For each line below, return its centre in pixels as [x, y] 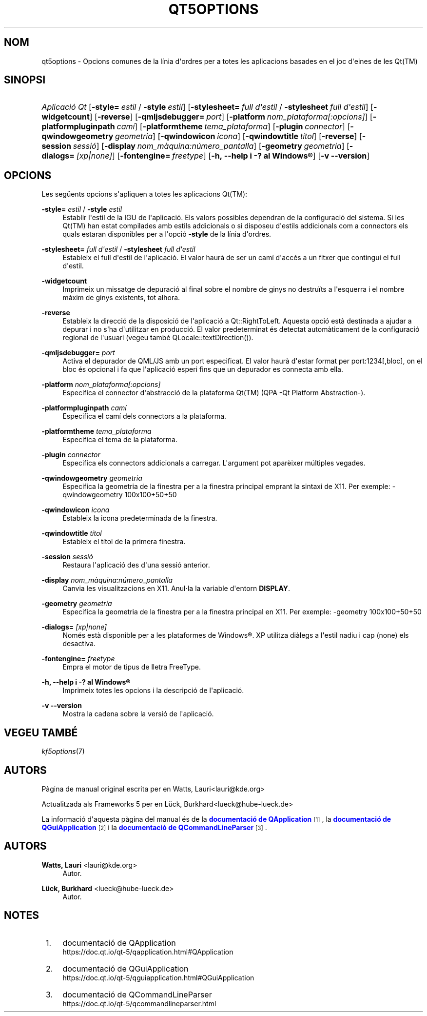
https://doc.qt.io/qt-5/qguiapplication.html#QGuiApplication [158, 977]
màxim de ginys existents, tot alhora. [121, 298]
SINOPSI [25, 80]
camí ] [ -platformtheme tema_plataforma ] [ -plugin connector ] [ [233, 127]
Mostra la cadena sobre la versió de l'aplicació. [138, 714]
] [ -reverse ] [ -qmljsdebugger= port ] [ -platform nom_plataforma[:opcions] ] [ [231, 117]
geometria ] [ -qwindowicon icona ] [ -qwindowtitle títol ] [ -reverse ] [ [239, 136]
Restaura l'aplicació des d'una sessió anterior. [136, 565]
